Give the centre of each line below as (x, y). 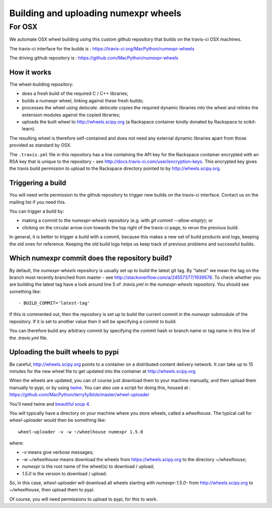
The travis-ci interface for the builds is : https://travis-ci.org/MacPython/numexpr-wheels (102, 48)
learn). (29, 129)
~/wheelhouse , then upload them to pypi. (52, 490)
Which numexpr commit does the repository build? (91, 258)
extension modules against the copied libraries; (71, 115)
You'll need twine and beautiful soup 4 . (50, 404)
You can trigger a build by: (37, 211)
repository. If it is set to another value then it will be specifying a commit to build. (93, 321)
